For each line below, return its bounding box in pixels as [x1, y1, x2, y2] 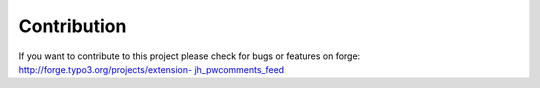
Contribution [18, 15, 127, 37]
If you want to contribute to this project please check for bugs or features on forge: [18, 50, 361, 62]
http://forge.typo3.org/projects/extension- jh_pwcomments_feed [18, 63, 285, 75]
